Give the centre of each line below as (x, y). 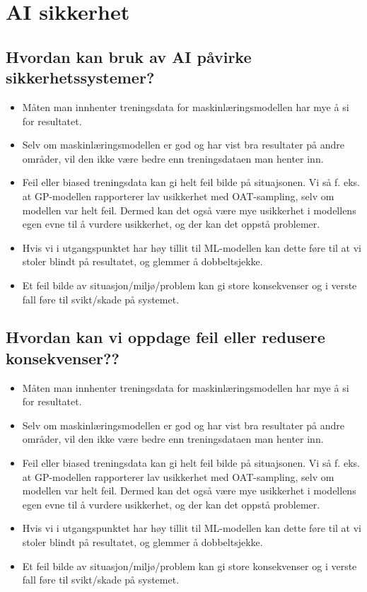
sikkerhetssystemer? (80, 77)
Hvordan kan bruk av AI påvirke (129, 56)
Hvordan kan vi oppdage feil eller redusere (165, 337)
